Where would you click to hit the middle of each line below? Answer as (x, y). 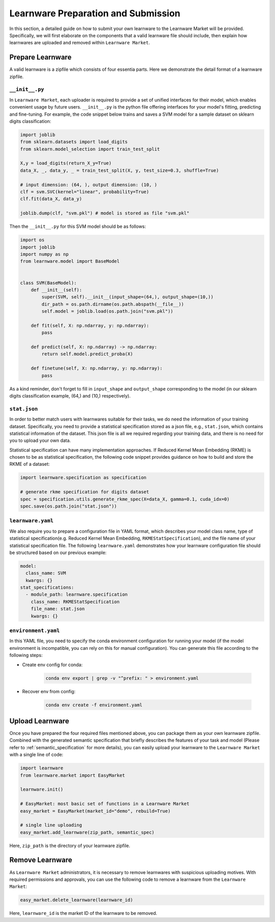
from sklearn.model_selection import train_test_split (90, 149)
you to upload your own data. (40, 440)
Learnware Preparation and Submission (95, 13)
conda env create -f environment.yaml (94, 705)
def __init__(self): (57, 290)
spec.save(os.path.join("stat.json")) (68, 506)
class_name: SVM (46, 573)
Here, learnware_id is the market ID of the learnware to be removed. (83, 913)
